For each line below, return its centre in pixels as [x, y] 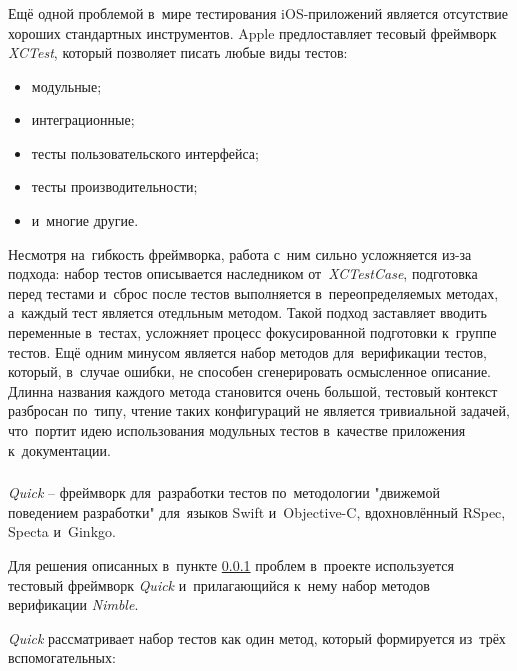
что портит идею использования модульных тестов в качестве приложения [237, 430]
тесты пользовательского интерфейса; [145, 152]
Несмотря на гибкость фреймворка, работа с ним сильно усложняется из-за [240, 253]
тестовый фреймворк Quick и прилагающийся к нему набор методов [219, 584]
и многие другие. [85, 220]
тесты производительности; [114, 186]
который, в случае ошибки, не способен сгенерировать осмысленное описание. [249, 371]
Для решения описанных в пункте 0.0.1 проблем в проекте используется [231, 564]
